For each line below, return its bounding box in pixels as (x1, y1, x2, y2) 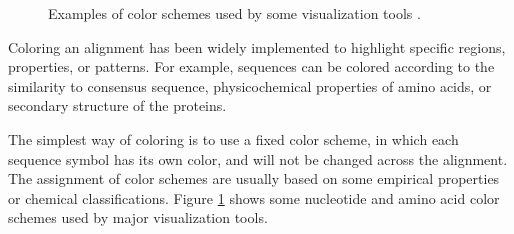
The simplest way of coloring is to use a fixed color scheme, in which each (8, 128, 459, 149)
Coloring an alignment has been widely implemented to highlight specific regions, (8, 36, 506, 57)
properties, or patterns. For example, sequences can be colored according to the (8, 56, 495, 77)
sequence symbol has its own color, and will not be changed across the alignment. (8, 148, 508, 169)
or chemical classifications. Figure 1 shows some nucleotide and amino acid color (8, 187, 500, 208)
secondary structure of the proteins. (8, 95, 227, 116)
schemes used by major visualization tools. (8, 207, 268, 228)
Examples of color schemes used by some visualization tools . (48, 3, 421, 23)
